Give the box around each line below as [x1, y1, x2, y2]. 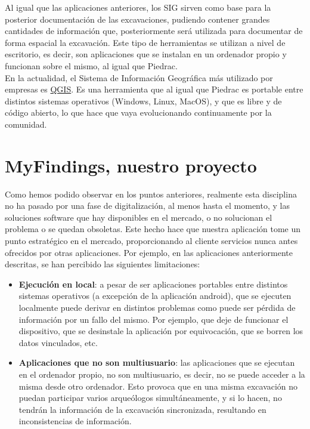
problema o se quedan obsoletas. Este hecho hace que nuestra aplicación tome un [5, 223, 301, 235]
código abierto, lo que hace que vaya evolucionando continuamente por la [5, 106, 272, 119]
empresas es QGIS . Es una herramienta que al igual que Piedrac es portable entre [5, 83, 303, 95]
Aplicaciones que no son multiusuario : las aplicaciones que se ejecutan [18, 356, 295, 369]
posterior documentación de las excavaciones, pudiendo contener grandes [5, 13, 270, 25]
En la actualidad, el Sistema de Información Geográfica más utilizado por [5, 71, 273, 84]
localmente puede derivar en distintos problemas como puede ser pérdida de [18, 301, 296, 313]
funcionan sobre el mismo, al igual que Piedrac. [5, 59, 178, 72]
